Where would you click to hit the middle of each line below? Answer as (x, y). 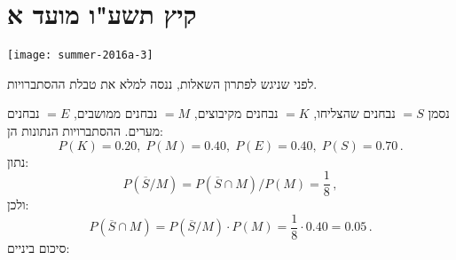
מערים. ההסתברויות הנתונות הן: (85, 130)
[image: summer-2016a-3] (80, 55)
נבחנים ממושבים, (115, 113)
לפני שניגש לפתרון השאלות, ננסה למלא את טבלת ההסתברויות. (162, 83)
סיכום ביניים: (39, 247)
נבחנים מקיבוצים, (236, 113)
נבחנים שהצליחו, (354, 113)
